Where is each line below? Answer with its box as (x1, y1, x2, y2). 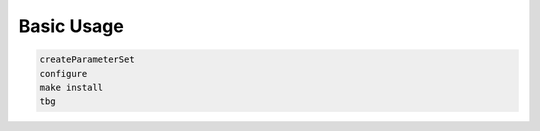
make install (39, 81, 104, 93)
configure (39, 68, 88, 79)
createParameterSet (39, 54, 135, 65)
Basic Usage (18, 15, 124, 37)
